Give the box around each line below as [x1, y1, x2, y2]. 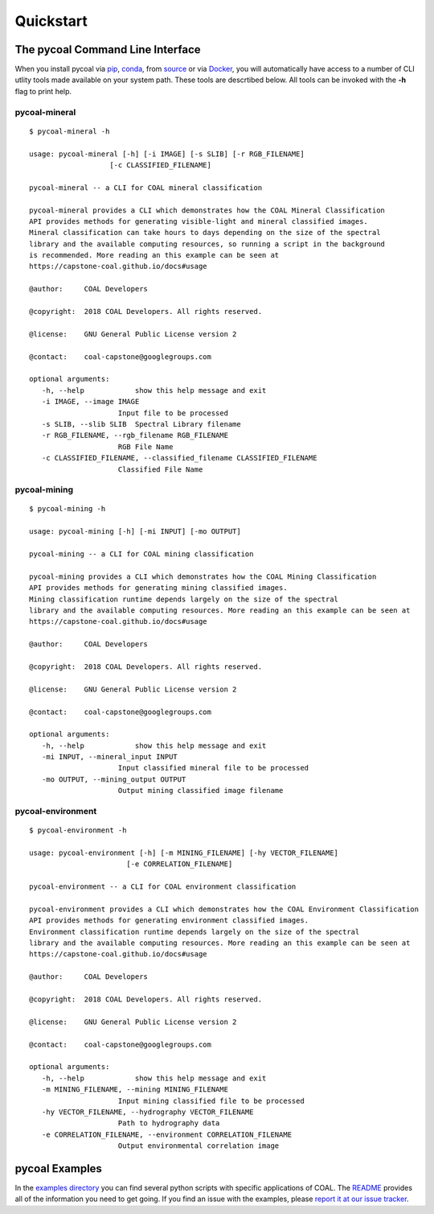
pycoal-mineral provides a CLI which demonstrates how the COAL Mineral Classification [29, 205, 386, 215]
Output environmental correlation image [117, 1142, 280, 1150]
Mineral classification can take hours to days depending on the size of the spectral [29, 228, 381, 237]
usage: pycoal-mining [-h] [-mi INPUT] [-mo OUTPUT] [29, 527, 241, 536]
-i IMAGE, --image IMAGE [41, 397, 140, 407]
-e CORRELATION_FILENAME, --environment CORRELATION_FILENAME [41, 1129, 293, 1139]
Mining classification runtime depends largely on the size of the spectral [29, 594, 339, 604]
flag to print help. [14, 86, 72, 96]
